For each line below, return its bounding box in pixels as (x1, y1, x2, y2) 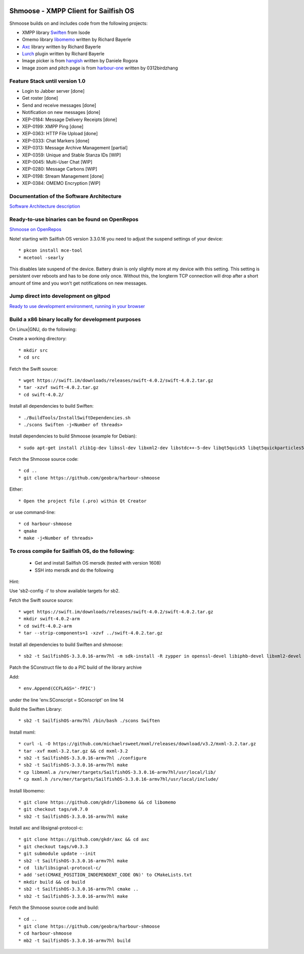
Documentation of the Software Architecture (9, 192, 122, 200)
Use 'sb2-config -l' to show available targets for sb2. (9, 588, 120, 594)
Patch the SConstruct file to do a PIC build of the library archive (9, 664, 142, 670)
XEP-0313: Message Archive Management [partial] (22, 145, 128, 151)
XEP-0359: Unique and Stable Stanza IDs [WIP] (22, 152, 121, 158)
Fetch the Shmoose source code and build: (9, 904, 99, 910)
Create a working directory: (9, 336, 67, 342)
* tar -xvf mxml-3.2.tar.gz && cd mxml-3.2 (18, 748, 128, 754)
